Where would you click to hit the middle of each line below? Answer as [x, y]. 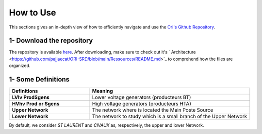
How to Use [33, 13]
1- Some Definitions [39, 80]
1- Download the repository [51, 41]
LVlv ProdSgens [31, 97]
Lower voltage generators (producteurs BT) [141, 97]
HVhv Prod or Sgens [36, 104]
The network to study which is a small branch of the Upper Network [170, 117]
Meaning [103, 91]
